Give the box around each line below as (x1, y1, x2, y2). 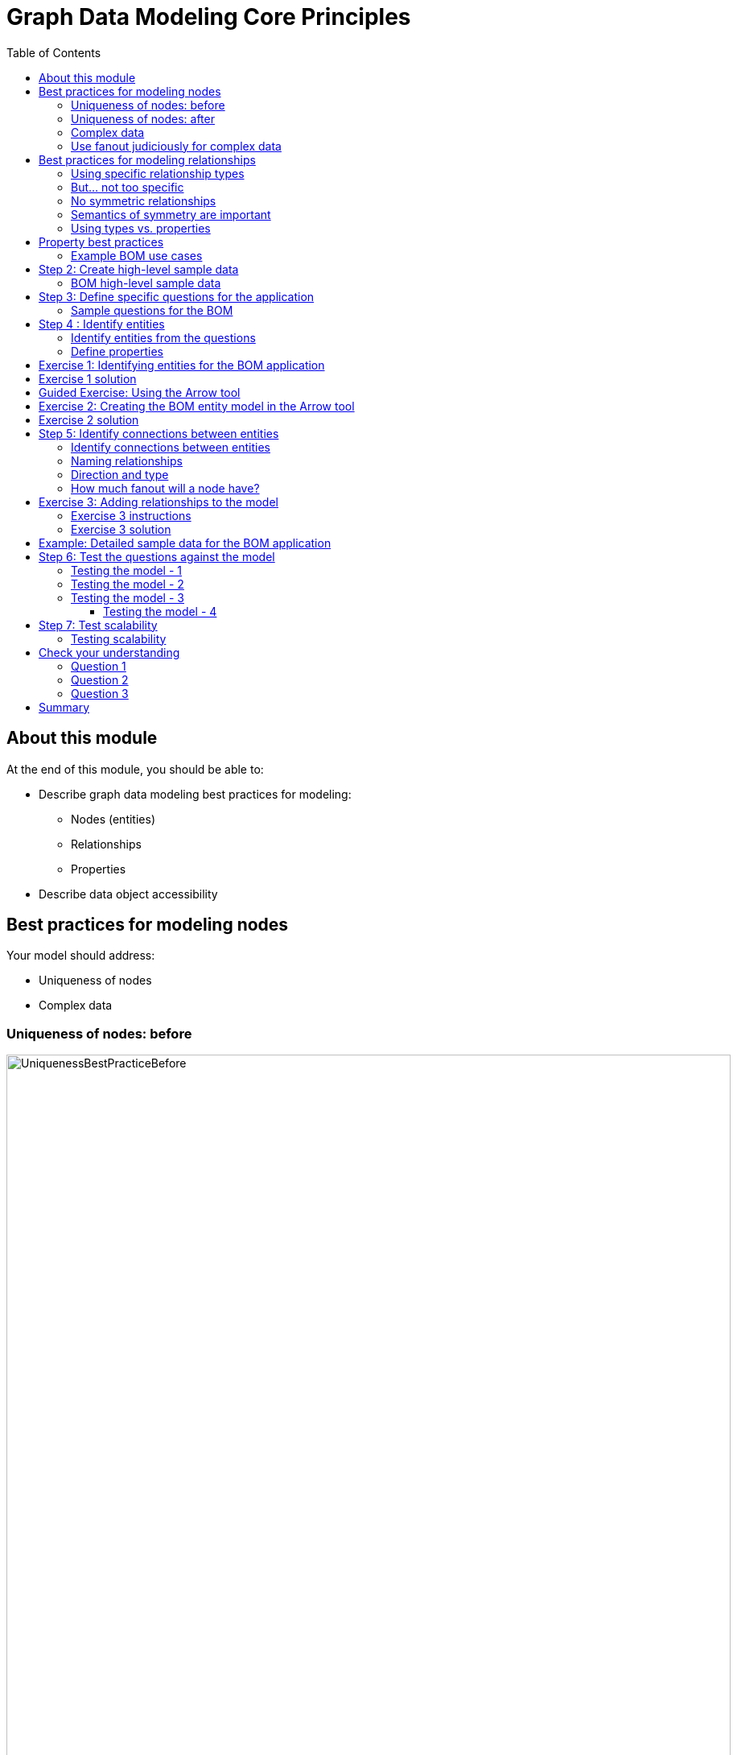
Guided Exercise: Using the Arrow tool (39, 385, 241, 399)
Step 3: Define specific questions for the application (39, 289, 315, 304)
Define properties (71, 344, 163, 358)
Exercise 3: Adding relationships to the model (39, 494, 278, 509)
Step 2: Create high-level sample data (39, 262, 239, 276)
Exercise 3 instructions (71, 508, 191, 522)
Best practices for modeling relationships (39, 152, 256, 167)
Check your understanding (39, 645, 180, 659)
